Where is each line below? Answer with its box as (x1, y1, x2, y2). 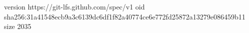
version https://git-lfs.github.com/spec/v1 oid (4, 1, 145, 11)
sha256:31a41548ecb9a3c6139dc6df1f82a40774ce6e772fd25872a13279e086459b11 (4, 11, 245, 21)
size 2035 (4, 21, 31, 31)
